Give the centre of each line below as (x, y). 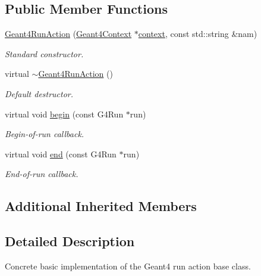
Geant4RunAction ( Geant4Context (68, 34)
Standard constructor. (44, 53)
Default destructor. (39, 93)
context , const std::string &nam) (198, 34)
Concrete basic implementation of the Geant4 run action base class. (128, 266)
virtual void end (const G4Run (61, 153)
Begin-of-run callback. (45, 134)
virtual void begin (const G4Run (64, 114)
